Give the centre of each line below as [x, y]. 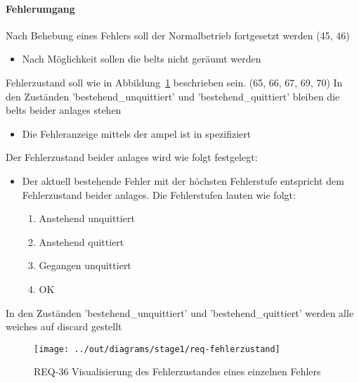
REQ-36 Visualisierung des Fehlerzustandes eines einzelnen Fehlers [177, 371]
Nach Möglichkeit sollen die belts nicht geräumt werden [142, 59]
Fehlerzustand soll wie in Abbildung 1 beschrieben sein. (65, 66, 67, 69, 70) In [174, 82]
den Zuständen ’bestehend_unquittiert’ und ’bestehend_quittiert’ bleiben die [173, 96]
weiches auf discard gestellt [64, 326]
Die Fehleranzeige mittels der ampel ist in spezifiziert [137, 133]
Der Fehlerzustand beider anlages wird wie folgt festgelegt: [132, 157]
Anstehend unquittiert [87, 218]
